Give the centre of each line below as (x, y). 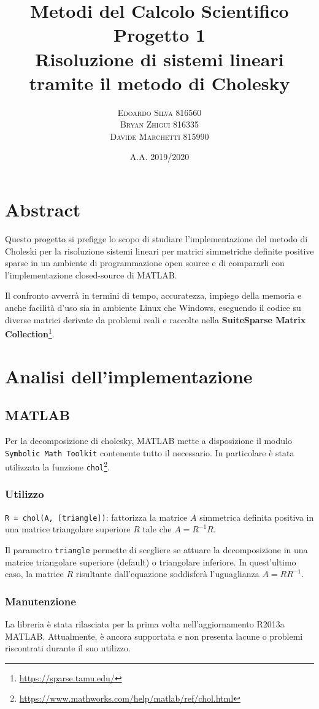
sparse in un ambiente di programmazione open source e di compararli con (145, 263)
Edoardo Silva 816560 (159, 112)
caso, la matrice (34, 574)
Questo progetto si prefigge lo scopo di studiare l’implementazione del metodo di (156, 239)
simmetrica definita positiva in (257, 517)
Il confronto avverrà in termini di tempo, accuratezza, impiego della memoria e (153, 295)
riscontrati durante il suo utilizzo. (68, 648)
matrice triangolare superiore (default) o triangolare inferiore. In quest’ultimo (151, 561)
